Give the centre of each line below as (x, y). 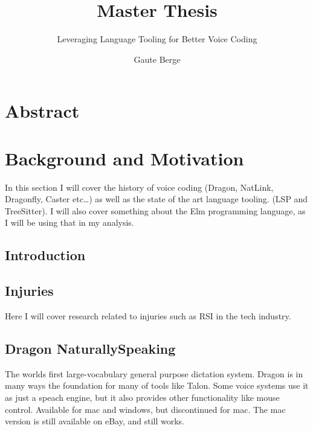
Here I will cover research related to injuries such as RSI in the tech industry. (148, 315)
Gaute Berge (157, 59)
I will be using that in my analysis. (69, 222)
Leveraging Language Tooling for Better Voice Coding (157, 39)
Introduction (45, 255)
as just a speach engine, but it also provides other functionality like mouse (142, 397)
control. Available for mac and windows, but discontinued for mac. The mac (145, 409)
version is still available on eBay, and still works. (95, 421)
